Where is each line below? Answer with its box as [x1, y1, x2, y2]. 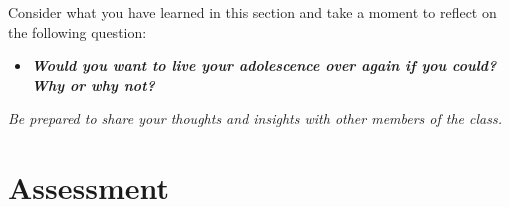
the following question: [8, 21, 147, 42]
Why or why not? [31, 74, 155, 95]
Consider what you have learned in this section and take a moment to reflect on [8, 2, 497, 22]
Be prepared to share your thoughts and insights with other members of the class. [8, 108, 503, 129]
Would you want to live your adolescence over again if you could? [31, 55, 497, 76]
